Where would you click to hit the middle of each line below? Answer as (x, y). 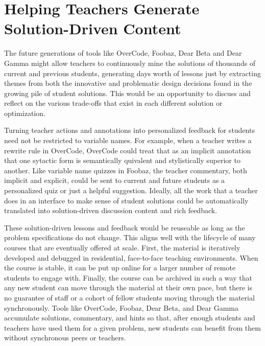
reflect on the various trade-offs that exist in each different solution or (113, 103)
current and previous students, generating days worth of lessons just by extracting (132, 73)
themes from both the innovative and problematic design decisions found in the (128, 83)
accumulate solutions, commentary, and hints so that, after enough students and (130, 318)
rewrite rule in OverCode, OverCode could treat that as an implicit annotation (128, 150)
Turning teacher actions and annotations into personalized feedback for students (129, 130)
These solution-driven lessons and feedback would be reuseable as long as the (125, 227)
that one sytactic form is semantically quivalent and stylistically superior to (122, 160)
